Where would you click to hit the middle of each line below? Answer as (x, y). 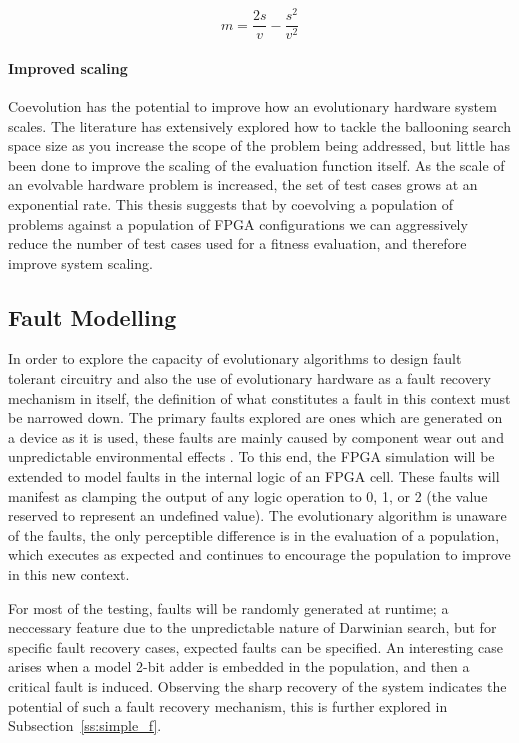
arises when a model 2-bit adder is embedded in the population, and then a (239, 666)
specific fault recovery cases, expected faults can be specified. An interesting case (255, 646)
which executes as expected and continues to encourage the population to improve (259, 554)
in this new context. (69, 574)
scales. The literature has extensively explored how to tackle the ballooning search (259, 125)
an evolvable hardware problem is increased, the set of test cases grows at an (243, 184)
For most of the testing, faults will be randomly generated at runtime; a (228, 607)
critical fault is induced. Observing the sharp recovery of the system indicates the (257, 685)
